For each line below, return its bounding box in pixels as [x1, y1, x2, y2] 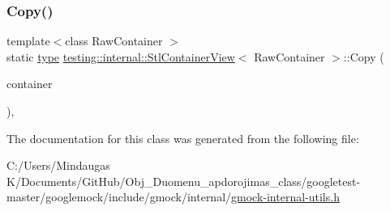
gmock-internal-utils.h [231, 188, 340, 205]
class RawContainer [65, 32, 163, 49]
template [6, 32, 50, 49]
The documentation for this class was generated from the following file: [6, 129, 359, 146]
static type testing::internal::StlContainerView [6, 48, 235, 65]
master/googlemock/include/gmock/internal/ [6, 188, 232, 205]
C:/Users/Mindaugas [6, 157, 110, 174]
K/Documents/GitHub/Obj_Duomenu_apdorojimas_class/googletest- [6, 172, 361, 189]
